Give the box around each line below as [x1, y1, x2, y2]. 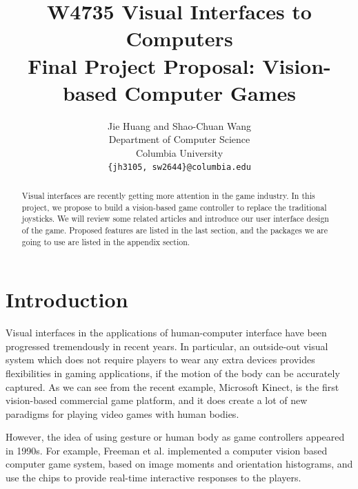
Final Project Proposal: [28, 51, 255, 79]
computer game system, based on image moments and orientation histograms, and [6, 457, 353, 471]
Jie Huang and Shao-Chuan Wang [108, 118, 251, 133]
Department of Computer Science [108, 132, 250, 146]
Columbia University [135, 145, 223, 160]
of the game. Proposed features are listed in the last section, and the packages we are [21, 224, 328, 236]
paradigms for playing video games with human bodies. [6, 406, 239, 421]
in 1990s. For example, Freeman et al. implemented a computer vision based [6, 443, 328, 457]
